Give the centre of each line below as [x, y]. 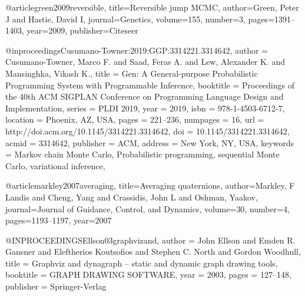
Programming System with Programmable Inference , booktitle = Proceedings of [150, 85]
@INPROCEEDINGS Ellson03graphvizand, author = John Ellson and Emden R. [150, 240]
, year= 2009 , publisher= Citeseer [80, 30]
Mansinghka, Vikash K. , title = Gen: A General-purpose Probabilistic [132, 73]
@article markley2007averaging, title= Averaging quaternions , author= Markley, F [150, 185]
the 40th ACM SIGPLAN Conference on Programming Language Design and [145, 96]
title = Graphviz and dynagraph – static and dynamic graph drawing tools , [142, 263]
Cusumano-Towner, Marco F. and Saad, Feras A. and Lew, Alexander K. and [145, 62]
